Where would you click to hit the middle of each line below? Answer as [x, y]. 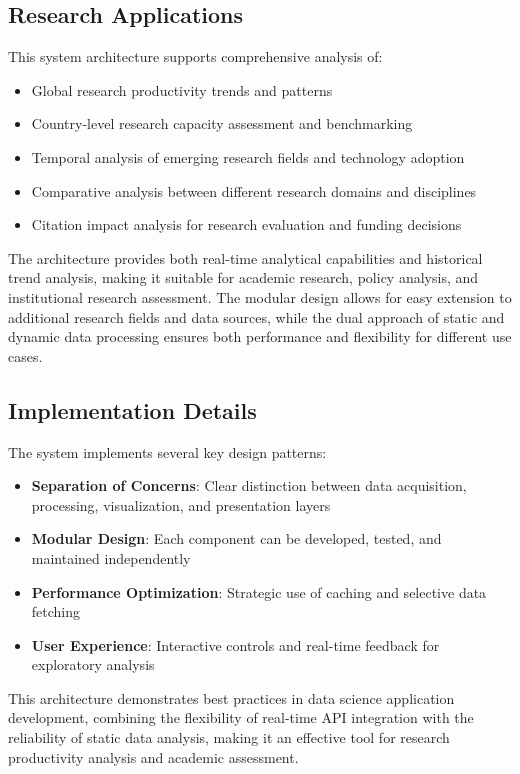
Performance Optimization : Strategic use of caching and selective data [259, 591]
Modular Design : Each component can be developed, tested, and [236, 538]
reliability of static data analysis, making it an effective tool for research [229, 737]
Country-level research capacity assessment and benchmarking [222, 123]
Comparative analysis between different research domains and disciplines [254, 190]
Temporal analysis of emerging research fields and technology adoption [248, 156]
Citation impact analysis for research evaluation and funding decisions [246, 224]
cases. [25, 355]
